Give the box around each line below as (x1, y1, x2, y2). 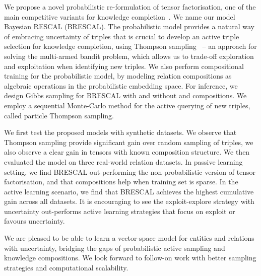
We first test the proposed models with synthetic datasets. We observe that (4, 127, 237, 137)
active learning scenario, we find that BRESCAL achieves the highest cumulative (4, 186, 254, 196)
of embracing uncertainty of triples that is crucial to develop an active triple (4, 31, 239, 41)
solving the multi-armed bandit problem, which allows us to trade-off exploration (4, 50, 254, 61)
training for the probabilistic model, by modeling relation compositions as (4, 71, 232, 81)
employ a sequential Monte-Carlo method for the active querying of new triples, (4, 100, 250, 110)
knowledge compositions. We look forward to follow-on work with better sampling (4, 252, 256, 263)
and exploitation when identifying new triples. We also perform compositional (4, 60, 244, 71)
